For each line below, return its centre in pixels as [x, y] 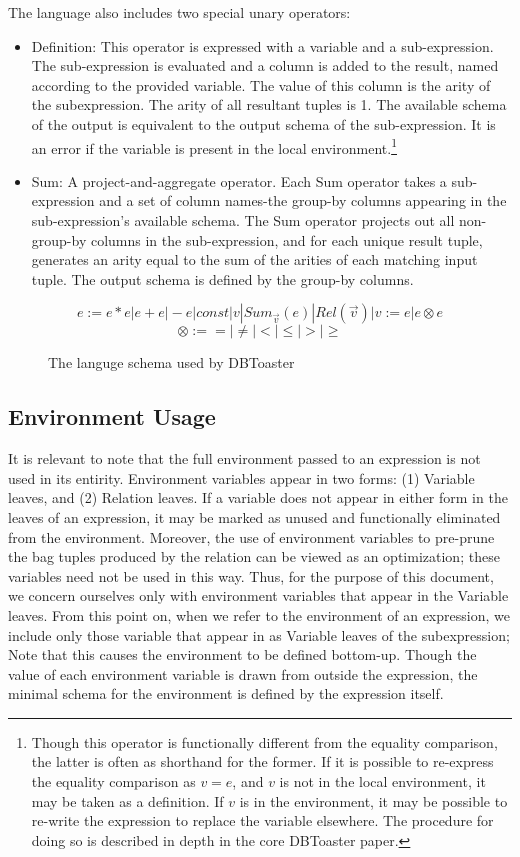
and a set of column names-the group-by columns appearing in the [303, 200]
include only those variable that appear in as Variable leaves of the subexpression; [259, 634]
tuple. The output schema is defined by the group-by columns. [222, 278]
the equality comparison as [113, 781]
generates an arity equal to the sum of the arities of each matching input [254, 259]
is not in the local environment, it [382, 781]
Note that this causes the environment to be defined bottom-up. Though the [242, 654]
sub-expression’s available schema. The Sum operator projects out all [243, 220]
